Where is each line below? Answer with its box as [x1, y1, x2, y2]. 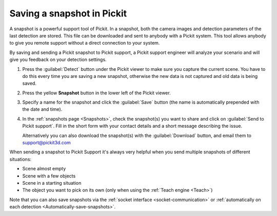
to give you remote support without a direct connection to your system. [9, 40, 160, 46]
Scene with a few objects [22, 172, 76, 179]
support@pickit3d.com [22, 140, 71, 146]
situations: [9, 156, 32, 162]
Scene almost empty [22, 166, 66, 172]
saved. [22, 80, 37, 87]
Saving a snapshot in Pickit [9, 8, 127, 19]
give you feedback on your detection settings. [9, 56, 107, 63]
